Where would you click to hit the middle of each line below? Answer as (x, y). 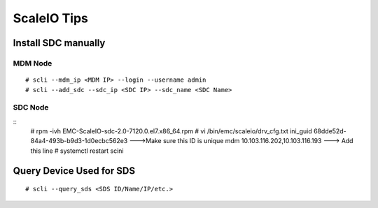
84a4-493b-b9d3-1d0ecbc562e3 (79, 141)
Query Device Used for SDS (74, 171)
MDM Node (33, 63)
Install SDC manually (59, 43)
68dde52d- (330, 131)
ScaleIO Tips (51, 18)
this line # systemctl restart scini (77, 151)
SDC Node (31, 107)
